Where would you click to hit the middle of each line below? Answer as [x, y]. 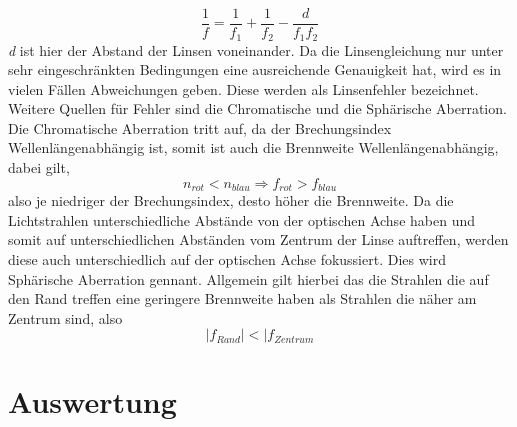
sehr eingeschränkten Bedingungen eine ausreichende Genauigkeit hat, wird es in [255, 69]
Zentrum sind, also [65, 317]
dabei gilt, [39, 167]
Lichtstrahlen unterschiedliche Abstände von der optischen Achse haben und [241, 219]
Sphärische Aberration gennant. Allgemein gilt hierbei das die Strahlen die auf [248, 278]
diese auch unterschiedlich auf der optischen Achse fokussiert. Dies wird [227, 258]
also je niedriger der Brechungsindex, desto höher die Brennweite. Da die [231, 200]
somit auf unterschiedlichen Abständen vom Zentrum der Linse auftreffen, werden [258, 239]
